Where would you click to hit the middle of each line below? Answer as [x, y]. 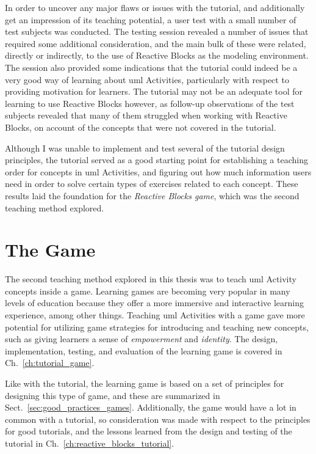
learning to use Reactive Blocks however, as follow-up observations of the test [150, 103]
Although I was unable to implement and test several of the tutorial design [145, 148]
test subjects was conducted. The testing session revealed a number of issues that [157, 31]
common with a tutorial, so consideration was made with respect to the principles [158, 419]
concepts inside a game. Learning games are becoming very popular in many [148, 291]
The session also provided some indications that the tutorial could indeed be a [151, 67]
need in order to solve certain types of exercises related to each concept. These [152, 184]
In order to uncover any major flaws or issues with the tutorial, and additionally [155, 7]
